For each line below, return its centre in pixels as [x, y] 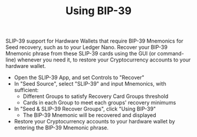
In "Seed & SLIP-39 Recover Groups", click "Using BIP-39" [85, 109]
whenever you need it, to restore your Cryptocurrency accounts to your [104, 60]
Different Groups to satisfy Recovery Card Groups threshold [96, 96]
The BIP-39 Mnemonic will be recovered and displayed [90, 115]
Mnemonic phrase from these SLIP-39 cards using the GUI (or [81, 54]
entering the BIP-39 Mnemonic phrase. [61, 128]
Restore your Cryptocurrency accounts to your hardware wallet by [94, 122]
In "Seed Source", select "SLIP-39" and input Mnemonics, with [90, 84]
